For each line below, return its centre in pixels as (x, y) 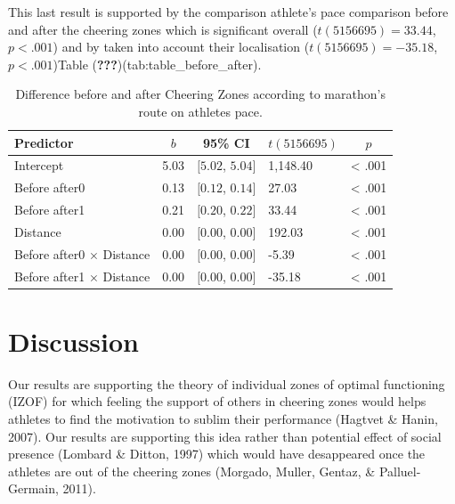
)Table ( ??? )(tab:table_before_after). (157, 64)
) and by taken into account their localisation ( (181, 47)
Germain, (33, 488)
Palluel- (400, 471)
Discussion (73, 341)
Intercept (39, 165)
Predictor (44, 142)
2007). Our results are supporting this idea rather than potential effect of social (225, 436)
